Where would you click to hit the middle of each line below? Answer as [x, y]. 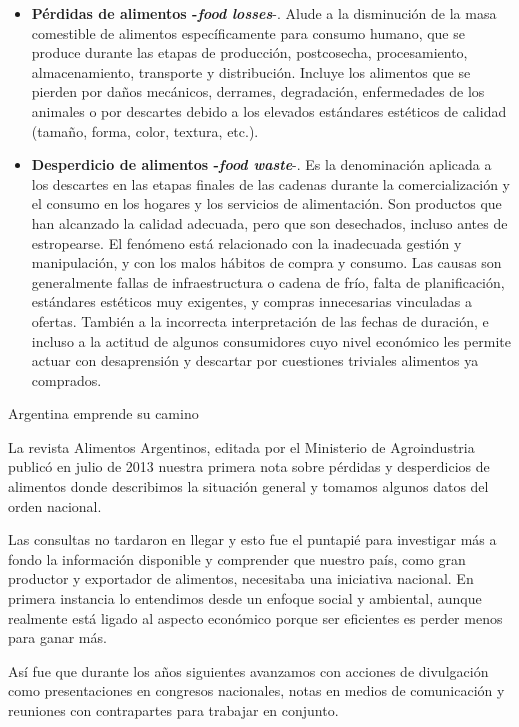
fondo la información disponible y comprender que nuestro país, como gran [237, 558]
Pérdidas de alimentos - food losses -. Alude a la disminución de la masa [264, 13]
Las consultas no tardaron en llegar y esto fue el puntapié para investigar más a [252, 539]
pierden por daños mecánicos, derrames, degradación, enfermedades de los [258, 91]
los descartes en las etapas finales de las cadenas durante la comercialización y [271, 183]
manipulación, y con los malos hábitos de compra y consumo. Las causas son [266, 262]
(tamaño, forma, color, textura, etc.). [145, 130]
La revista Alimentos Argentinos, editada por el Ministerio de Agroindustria [241, 446]
